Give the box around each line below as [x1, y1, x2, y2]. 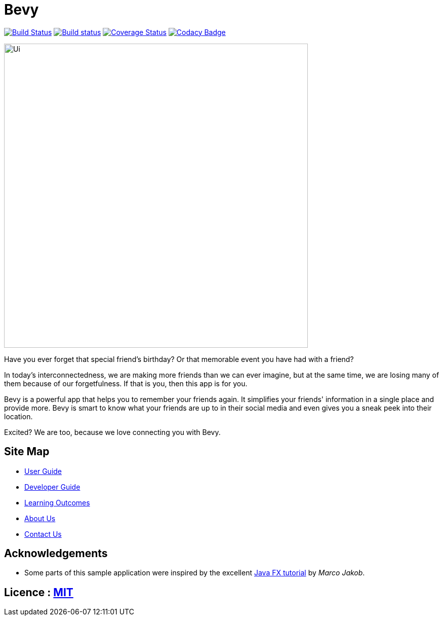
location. [4, 412, 33, 421]
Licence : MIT [4, 586, 73, 599]
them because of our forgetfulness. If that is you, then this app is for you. [4, 379, 248, 388]
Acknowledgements [4, 547, 108, 560]
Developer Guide [24, 482, 80, 491]
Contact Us [24, 529, 62, 538]
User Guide [24, 466, 62, 476]
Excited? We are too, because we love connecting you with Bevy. [4, 427, 221, 436]
